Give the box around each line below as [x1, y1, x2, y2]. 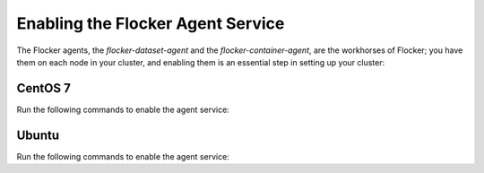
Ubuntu [16, 127, 60, 143]
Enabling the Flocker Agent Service [16, 13, 285, 33]
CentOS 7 [16, 81, 71, 96]
